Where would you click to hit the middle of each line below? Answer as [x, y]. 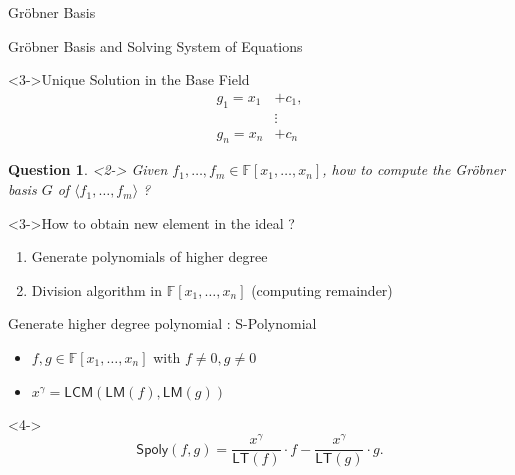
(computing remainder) [322, 289]
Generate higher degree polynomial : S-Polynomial [162, 323]
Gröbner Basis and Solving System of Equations [155, 45]
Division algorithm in [97, 289]
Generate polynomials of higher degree [149, 256]
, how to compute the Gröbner [414, 169]
